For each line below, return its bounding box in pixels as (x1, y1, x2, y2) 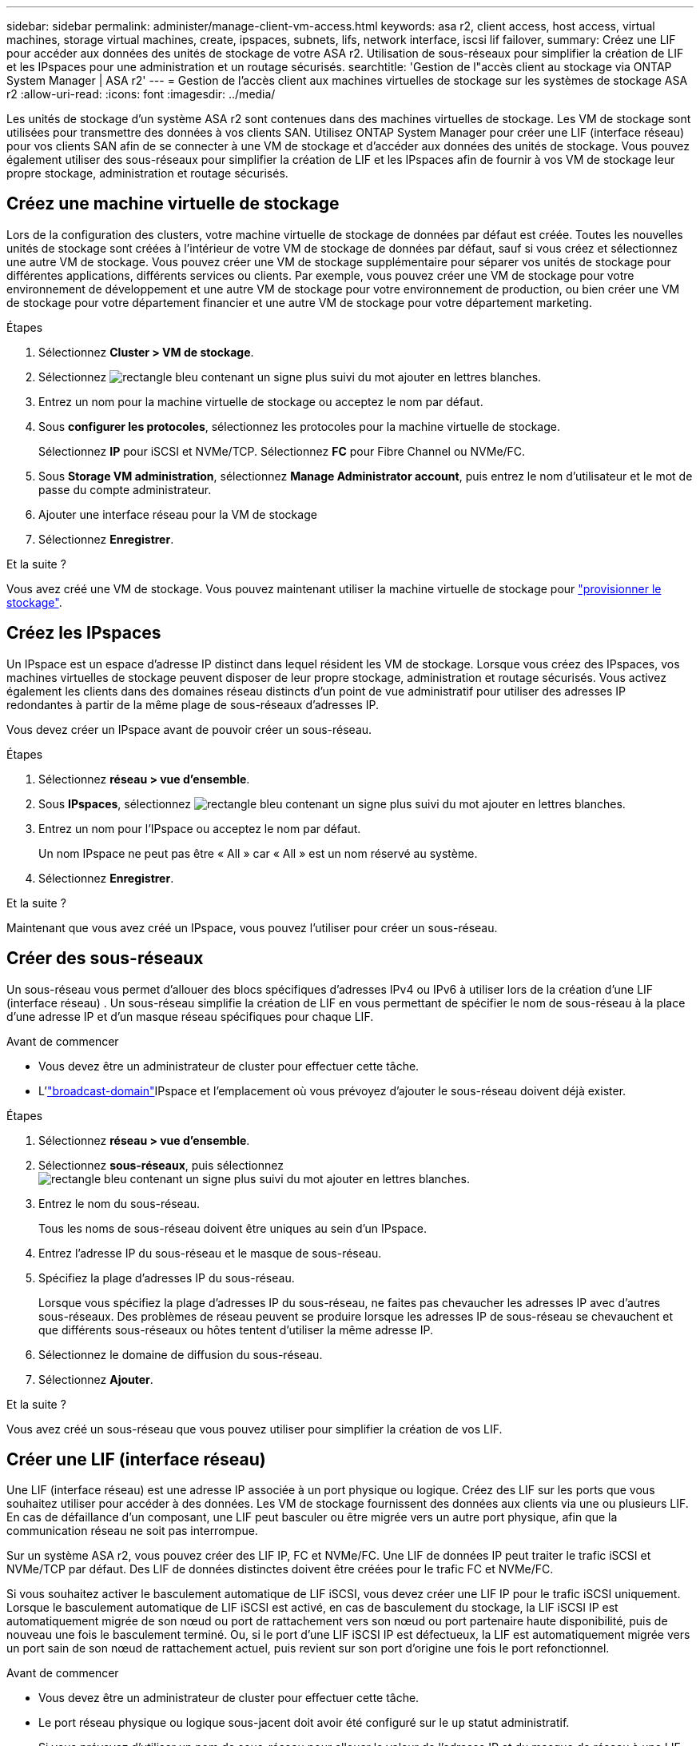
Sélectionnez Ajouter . (38, 1372, 153, 1386)
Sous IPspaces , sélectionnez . (38, 796, 626, 811)
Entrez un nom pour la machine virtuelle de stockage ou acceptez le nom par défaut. (38, 394, 483, 409)
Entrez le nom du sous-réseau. (38, 1196, 201, 1210)
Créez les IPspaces (6, 623, 161, 644)
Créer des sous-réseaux (6, 948, 204, 969)
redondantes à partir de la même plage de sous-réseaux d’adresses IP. (6, 697, 380, 712)
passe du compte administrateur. (38, 482, 212, 496)
